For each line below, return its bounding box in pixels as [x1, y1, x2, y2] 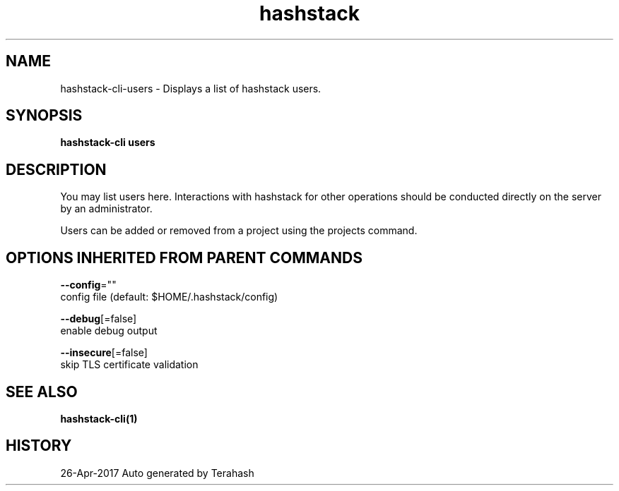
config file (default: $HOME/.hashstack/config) [60, 291, 278, 303]
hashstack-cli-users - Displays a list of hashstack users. [60, 82, 322, 95]
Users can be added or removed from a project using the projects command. [60, 224, 418, 237]
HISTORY [6, 437, 72, 455]
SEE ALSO [6, 382, 78, 401]
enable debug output [60, 325, 158, 337]
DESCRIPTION [6, 160, 107, 178]
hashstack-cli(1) [60, 412, 138, 425]
